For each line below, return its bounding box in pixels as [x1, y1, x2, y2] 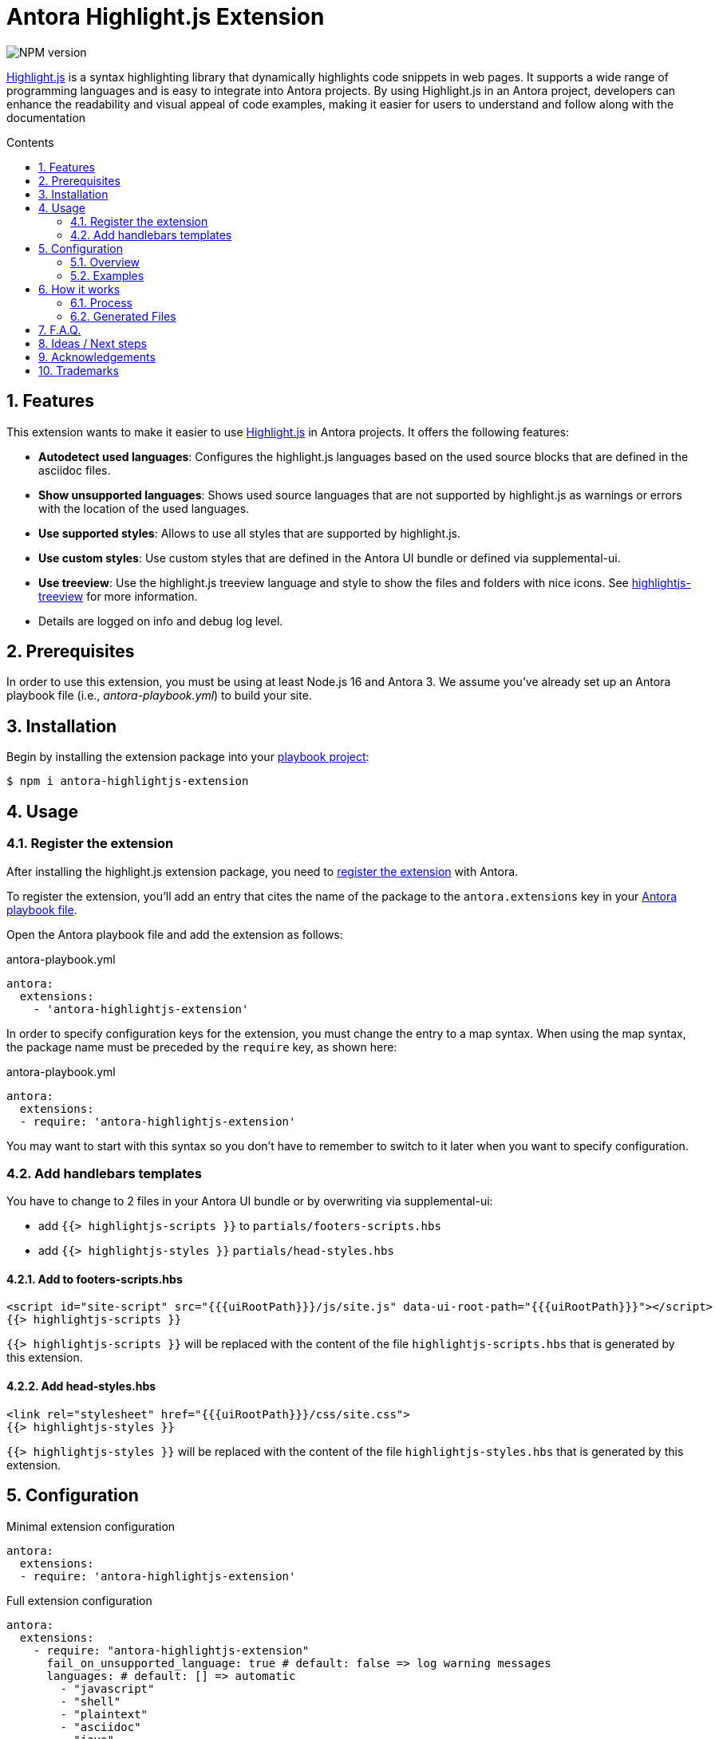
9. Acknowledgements [38, 349, 156, 364]
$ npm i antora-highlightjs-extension [6, 775, 249, 788]
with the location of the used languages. [38, 501, 250, 515]
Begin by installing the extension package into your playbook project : [6, 750, 369, 764]
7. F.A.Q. [38, 322, 81, 337]
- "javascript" [60, 1682, 155, 1695]
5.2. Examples [70, 268, 144, 282]
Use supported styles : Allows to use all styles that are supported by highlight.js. [38, 526, 460, 540]
